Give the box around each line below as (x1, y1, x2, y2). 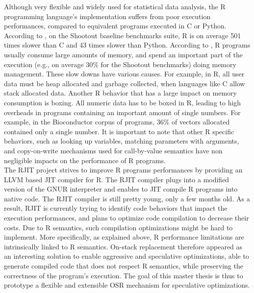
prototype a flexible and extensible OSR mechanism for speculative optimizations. (4, 280, 250, 290)
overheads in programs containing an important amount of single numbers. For (4, 107, 241, 117)
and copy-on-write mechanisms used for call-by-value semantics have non (4, 145, 223, 155)
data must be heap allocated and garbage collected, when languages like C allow (4, 78, 245, 88)
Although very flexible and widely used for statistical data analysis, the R (4, 1, 226, 11)
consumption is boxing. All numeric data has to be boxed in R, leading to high (4, 97, 241, 107)
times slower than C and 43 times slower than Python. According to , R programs (4, 40, 251, 50)
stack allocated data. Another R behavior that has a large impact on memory (4, 88, 237, 98)
